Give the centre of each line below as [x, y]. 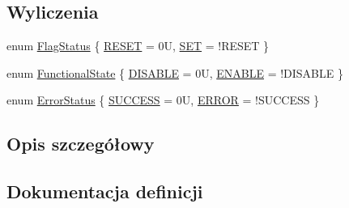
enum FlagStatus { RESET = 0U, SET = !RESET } [138, 46]
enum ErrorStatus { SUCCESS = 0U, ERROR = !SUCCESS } [163, 100]
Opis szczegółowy [81, 144]
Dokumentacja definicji [105, 191]
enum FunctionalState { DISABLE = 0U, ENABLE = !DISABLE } [175, 72]
